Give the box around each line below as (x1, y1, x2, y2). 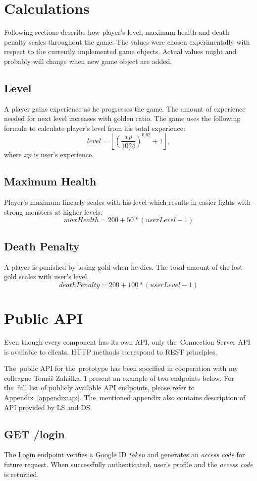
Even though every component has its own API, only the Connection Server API (4, 336, 251, 347)
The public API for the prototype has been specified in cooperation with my (4, 363, 238, 373)
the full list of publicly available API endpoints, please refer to (4, 382, 195, 393)
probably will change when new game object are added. (4, 56, 172, 66)
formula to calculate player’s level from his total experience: (4, 122, 185, 133)
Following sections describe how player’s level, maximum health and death (4, 27, 229, 37)
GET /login (4, 426, 65, 441)
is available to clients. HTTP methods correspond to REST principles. (4, 346, 217, 357)
